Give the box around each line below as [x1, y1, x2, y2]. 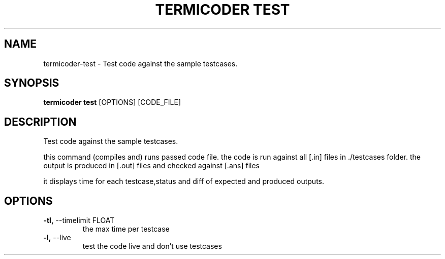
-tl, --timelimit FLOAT [43, 216, 115, 225]
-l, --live [43, 233, 71, 242]
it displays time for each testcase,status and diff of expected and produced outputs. [43, 177, 325, 186]
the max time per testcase [82, 225, 170, 234]
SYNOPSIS [4, 77, 59, 90]
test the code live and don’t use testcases [82, 242, 222, 251]
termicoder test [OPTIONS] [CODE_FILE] [43, 98, 181, 107]
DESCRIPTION [4, 115, 77, 128]
